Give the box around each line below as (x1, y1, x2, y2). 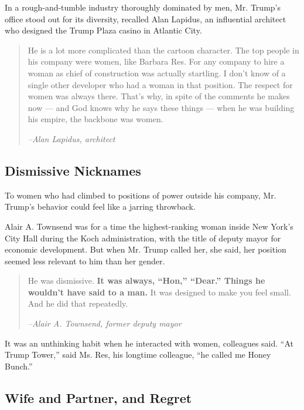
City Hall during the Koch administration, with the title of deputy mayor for (5, 231, 281, 244)
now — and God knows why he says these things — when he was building (28, 101, 295, 113)
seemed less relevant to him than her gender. (5, 254, 165, 267)
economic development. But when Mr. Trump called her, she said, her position (5, 243, 286, 256)
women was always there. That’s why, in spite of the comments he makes (28, 90, 290, 102)
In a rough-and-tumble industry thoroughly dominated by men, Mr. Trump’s (5, 1, 281, 13)
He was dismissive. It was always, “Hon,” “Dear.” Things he (28, 274, 265, 287)
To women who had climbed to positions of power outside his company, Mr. (5, 189, 276, 201)
